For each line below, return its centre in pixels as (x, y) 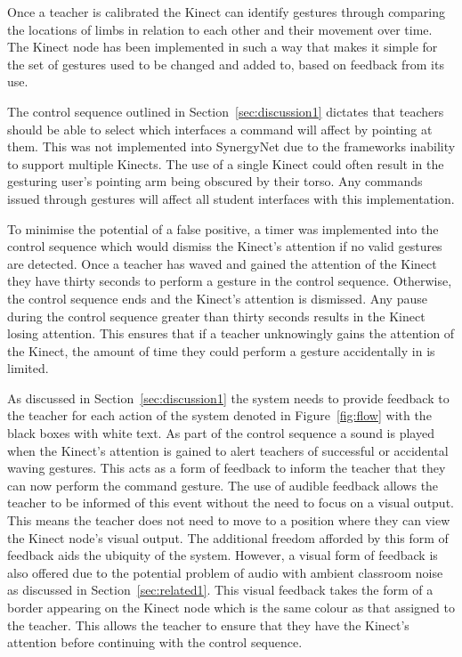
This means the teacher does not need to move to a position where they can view (229, 520)
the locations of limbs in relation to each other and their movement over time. (220, 29)
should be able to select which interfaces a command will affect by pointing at (220, 129)
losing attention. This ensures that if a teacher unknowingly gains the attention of (231, 333)
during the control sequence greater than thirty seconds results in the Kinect (216, 316)
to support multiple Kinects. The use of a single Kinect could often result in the (226, 163)
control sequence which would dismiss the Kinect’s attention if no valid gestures (225, 246)
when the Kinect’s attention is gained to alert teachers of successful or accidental (228, 450)
